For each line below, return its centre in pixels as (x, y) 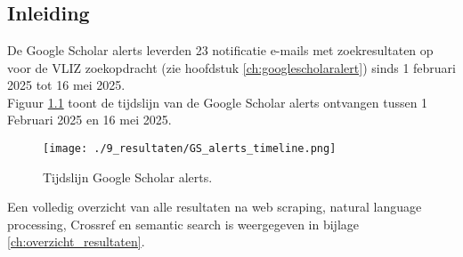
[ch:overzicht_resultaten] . (76, 241)
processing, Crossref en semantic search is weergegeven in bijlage (183, 224)
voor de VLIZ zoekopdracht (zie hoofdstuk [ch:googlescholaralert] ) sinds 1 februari (232, 67)
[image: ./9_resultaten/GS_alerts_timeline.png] (190, 148)
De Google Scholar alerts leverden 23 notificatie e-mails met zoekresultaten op (220, 50)
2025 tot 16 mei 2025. (66, 85)
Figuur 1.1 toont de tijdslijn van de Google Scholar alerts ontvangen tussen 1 (218, 102)
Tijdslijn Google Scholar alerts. (128, 177)
